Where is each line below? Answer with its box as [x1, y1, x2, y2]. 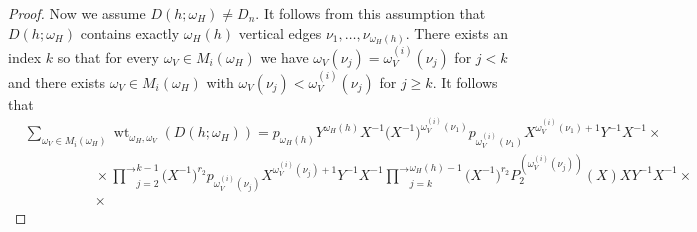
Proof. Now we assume [8, 3, 146, 23]
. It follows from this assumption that [255, 3, 486, 23]
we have [260, 46, 309, 67]
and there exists [8, 71, 106, 92]
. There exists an [405, 22, 509, 43]
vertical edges [238, 22, 322, 43]
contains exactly [80, 22, 180, 43]
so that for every [57, 46, 159, 67]
